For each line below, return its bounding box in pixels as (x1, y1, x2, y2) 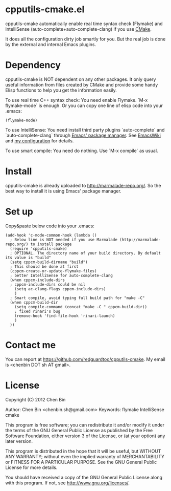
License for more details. (5, 464, 58, 471)
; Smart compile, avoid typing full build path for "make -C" (10, 295, 145, 301)
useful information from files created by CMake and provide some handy (5, 81, 158, 88)
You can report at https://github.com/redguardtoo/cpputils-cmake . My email (5, 356, 166, 362)
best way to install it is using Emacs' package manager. (5, 188, 121, 194)
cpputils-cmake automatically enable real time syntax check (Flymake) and (5, 20, 163, 27)
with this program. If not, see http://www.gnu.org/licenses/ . (5, 480, 130, 486)
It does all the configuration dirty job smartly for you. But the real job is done (5, 36, 166, 42)
